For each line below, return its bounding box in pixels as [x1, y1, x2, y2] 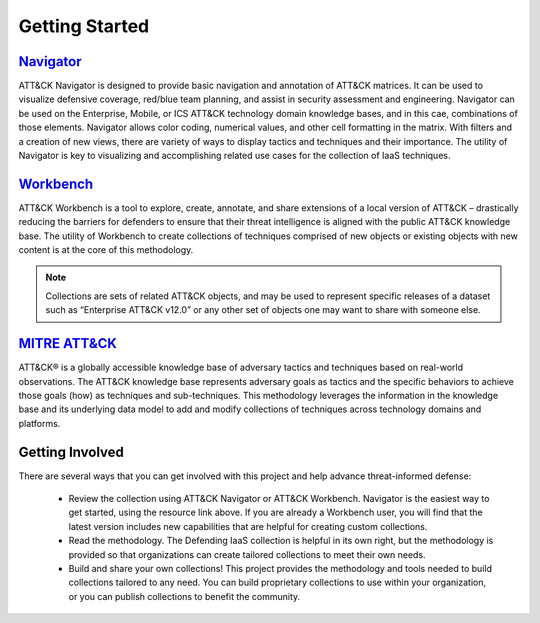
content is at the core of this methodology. [18, 244, 194, 256]
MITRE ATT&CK [18, 335, 117, 352]
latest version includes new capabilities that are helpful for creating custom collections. [68, 520, 428, 532]
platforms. [18, 417, 61, 429]
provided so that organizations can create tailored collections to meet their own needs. [68, 548, 426, 560]
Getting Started [18, 15, 150, 37]
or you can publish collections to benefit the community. [68, 590, 301, 602]
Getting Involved [18, 443, 124, 460]
